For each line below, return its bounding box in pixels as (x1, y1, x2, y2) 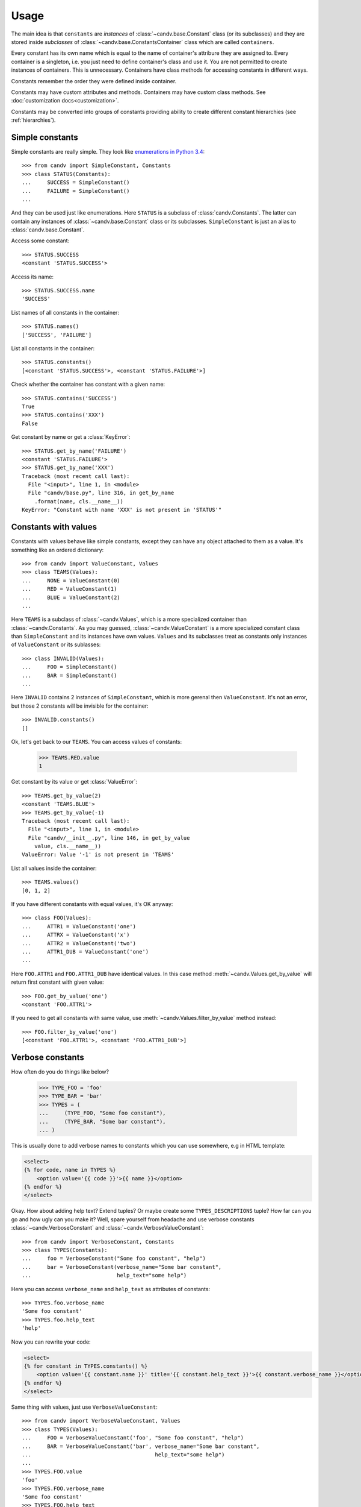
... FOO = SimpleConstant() (22, 664, 117, 670)
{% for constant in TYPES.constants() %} (23, 1362, 148, 1370)
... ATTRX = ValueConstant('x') (22, 931, 130, 939)
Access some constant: (11, 237, 70, 244)
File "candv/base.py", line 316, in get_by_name (28, 489, 174, 497)
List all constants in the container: (11, 345, 95, 352)
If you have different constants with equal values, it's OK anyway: (11, 901, 173, 908)
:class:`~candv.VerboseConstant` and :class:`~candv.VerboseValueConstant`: (11, 1224, 204, 1232)
